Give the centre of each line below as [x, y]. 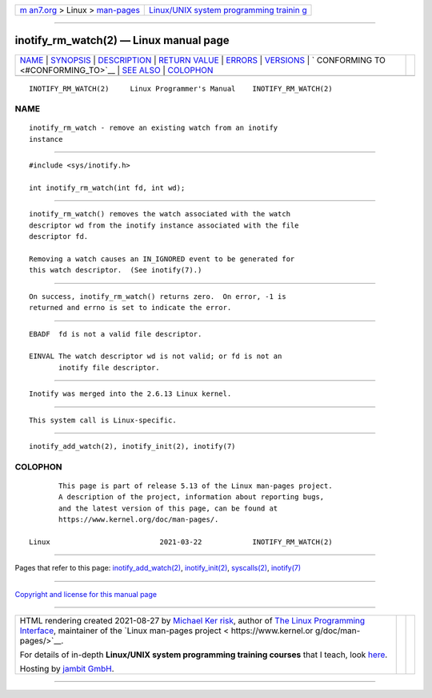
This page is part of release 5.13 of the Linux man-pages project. [196, 486]
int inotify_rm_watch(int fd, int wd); [107, 188]
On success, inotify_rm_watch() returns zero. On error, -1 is [158, 296]
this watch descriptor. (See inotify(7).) [116, 270]
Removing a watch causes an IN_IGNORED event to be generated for [162, 259]
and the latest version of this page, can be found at [168, 508]
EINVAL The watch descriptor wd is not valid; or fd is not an [156, 356]
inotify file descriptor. [109, 367]
